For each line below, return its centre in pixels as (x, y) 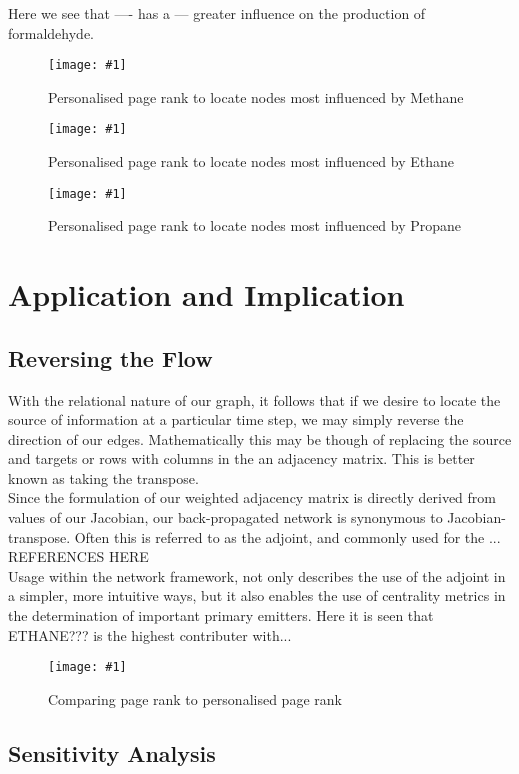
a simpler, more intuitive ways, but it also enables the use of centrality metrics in (257, 595)
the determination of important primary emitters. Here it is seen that (221, 615)
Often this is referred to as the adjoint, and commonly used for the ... (287, 536)
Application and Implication (206, 294)
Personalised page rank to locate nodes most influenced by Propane (255, 225)
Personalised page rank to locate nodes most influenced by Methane (256, 96)
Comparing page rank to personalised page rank (195, 698)
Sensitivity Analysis (112, 752)
